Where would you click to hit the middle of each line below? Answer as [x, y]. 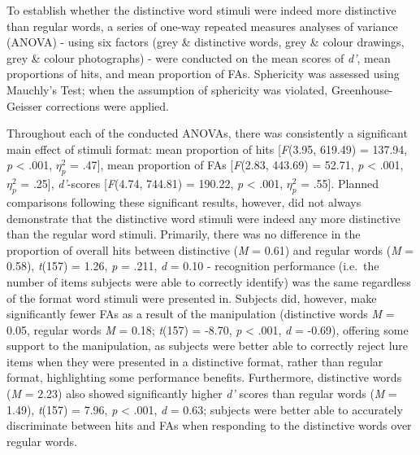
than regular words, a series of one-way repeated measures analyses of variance [202, 26]
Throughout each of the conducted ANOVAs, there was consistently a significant [207, 133]
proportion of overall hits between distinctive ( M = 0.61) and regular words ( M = [210, 249]
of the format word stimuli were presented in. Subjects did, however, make [192, 297]
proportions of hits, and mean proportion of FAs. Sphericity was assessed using [203, 74]
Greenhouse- [362, 89]
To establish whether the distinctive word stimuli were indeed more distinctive [201, 10]
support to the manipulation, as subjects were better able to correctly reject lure [208, 346]
